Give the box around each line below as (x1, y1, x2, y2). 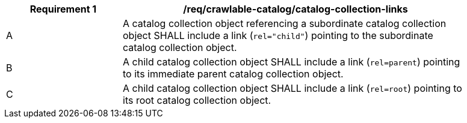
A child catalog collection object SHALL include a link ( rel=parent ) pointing (123, 56, 460, 68)
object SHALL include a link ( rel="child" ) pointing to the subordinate (123, 29, 433, 41)
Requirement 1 (29, 3, 97, 15)
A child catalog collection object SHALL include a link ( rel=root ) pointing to (123, 82, 462, 94)
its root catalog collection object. (123, 94, 271, 106)
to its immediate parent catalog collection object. (123, 68, 344, 80)
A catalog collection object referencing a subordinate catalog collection (123, 17, 447, 29)
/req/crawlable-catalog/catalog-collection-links (183, 3, 408, 15)
